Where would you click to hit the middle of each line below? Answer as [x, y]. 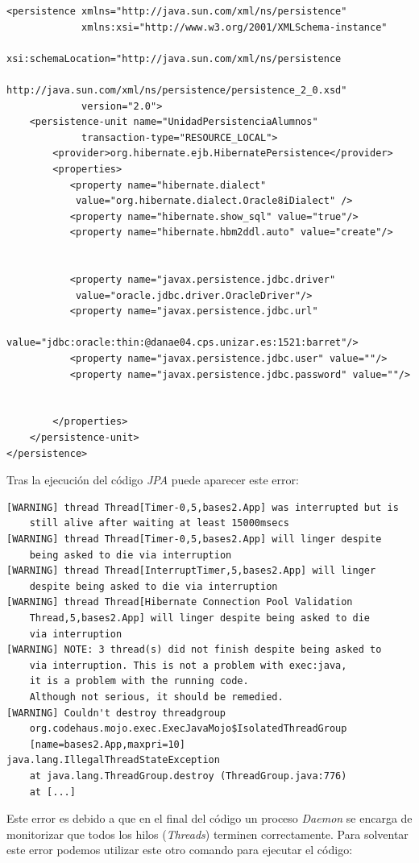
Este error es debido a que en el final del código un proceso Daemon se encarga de [209, 818]
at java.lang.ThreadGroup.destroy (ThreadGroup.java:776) [188, 776]
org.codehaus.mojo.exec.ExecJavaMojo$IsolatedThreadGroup [188, 729]
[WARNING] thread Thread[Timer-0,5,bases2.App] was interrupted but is [203, 507]
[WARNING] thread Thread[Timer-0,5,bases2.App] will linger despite [194, 539]
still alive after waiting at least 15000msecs [159, 523]
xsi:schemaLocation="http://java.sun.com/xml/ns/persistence [174, 58]
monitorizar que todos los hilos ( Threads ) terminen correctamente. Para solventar [207, 834]
